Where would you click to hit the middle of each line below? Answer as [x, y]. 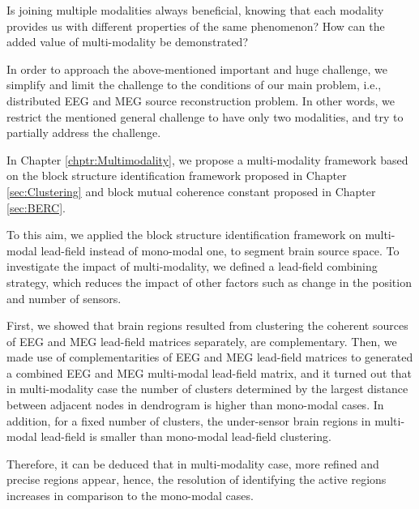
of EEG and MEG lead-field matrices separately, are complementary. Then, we [202, 341]
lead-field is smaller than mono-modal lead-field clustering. [186, 436]
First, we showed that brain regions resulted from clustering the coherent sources [207, 325]
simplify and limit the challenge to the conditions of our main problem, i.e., [194, 85]
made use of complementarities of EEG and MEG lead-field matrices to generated [210, 357]
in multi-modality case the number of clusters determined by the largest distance [207, 389]
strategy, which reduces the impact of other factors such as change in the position [209, 282]
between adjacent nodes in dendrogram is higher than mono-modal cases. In [195, 405]
